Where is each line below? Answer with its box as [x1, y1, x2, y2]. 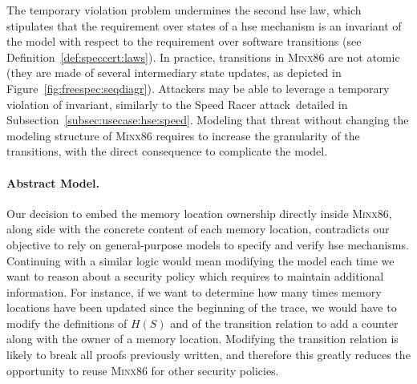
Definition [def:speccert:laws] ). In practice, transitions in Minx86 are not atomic [6, 48, 400, 65]
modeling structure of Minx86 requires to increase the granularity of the [6, 127, 360, 143]
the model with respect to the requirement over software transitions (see [6, 33, 362, 50]
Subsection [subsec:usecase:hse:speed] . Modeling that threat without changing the [6, 111, 409, 128]
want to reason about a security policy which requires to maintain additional [6, 268, 384, 285]
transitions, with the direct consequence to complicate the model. [6, 143, 328, 160]
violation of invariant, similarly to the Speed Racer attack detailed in [6, 95, 348, 112]
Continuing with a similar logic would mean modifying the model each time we [6, 252, 395, 269]
